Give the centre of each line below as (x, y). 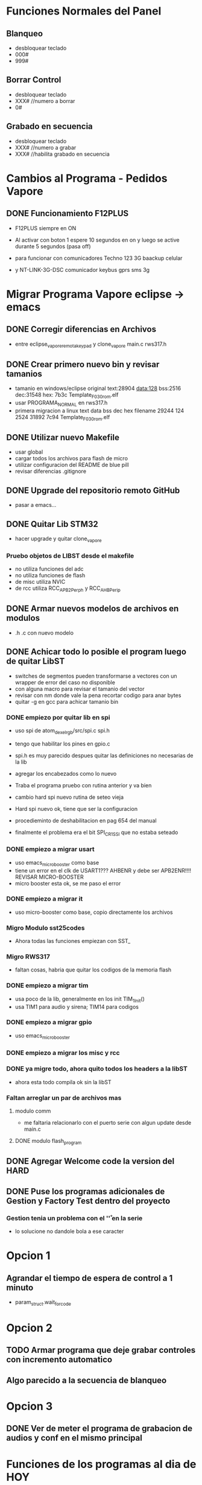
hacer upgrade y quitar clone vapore (58, 539)
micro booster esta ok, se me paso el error (68, 883)
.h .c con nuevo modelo (44, 633)
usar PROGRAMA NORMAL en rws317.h (61, 403)
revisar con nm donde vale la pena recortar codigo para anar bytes (98, 695)
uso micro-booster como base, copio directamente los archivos (94, 912)
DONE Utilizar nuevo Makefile (63, 438)
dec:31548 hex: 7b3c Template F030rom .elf (67, 396)
